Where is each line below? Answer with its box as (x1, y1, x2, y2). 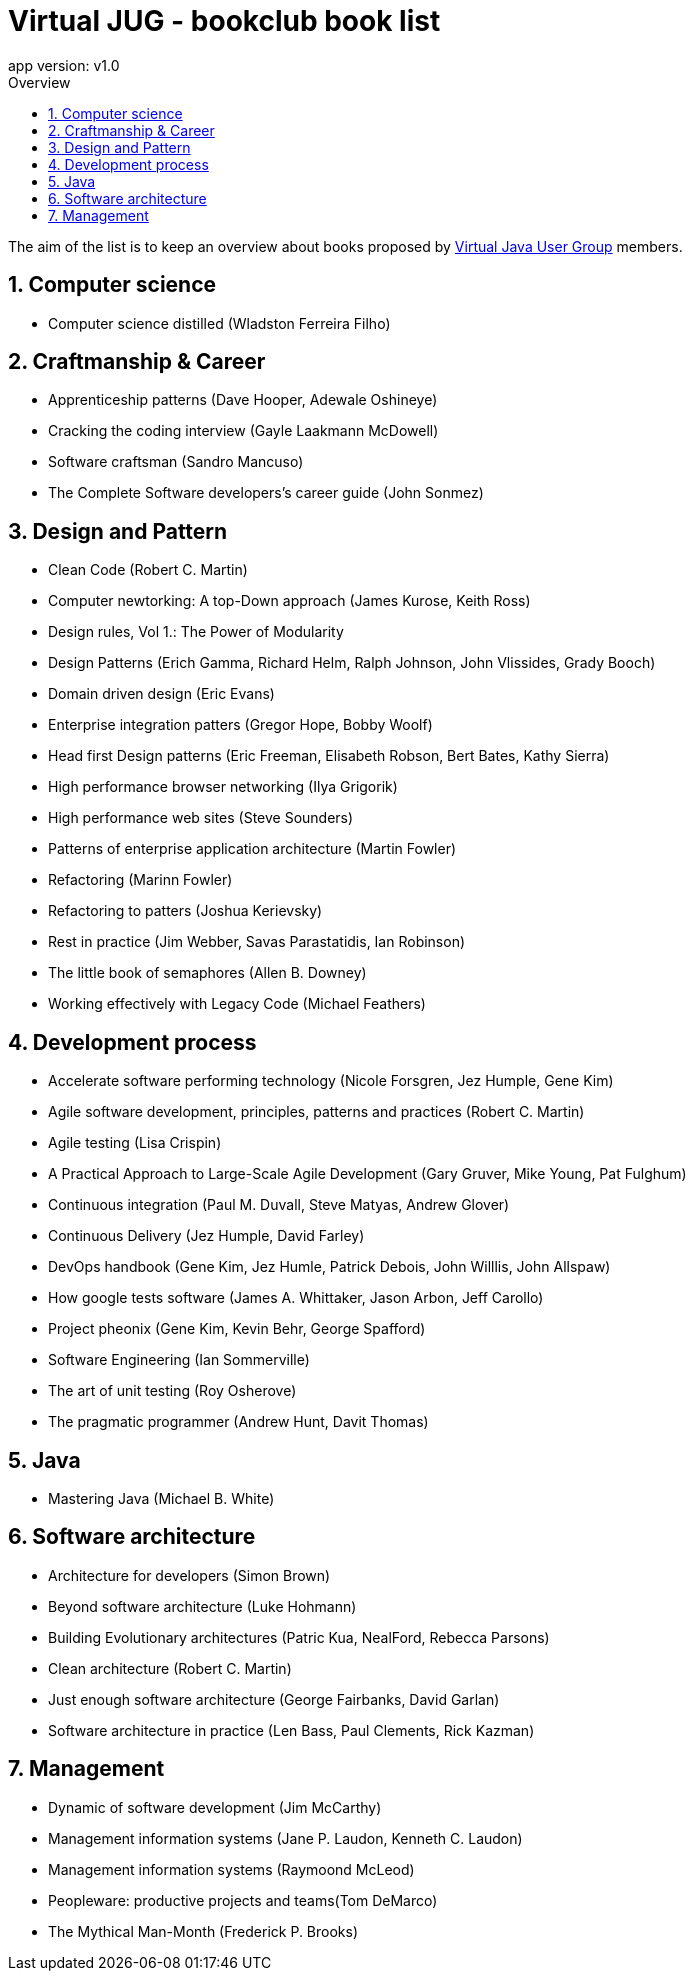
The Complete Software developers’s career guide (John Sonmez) (48, 484, 484, 502)
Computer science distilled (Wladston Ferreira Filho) (48, 314, 391, 332)
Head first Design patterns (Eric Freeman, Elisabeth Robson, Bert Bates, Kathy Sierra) (48, 747, 610, 765)
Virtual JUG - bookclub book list (8, 4, 441, 38)
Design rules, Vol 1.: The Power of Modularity (48, 623, 344, 641)
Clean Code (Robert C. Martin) (48, 561, 248, 579)
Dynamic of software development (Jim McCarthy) (48, 1798, 382, 1816)
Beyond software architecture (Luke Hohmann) (48, 1597, 357, 1615)
